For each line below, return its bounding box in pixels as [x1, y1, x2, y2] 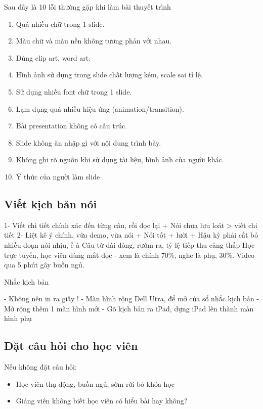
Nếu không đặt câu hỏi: [4, 361, 77, 372]
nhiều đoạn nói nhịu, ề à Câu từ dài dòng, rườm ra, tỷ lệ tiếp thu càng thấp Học [4, 239, 255, 250]
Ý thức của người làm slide [16, 171, 100, 181]
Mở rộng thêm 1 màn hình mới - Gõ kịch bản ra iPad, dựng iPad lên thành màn [4, 303, 254, 313]
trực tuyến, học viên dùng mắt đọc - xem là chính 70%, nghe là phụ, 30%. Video [4, 249, 255, 260]
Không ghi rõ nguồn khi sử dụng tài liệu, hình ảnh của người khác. [16, 154, 224, 165]
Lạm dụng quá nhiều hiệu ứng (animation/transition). [16, 103, 184, 114]
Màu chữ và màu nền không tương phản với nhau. [16, 35, 172, 46]
